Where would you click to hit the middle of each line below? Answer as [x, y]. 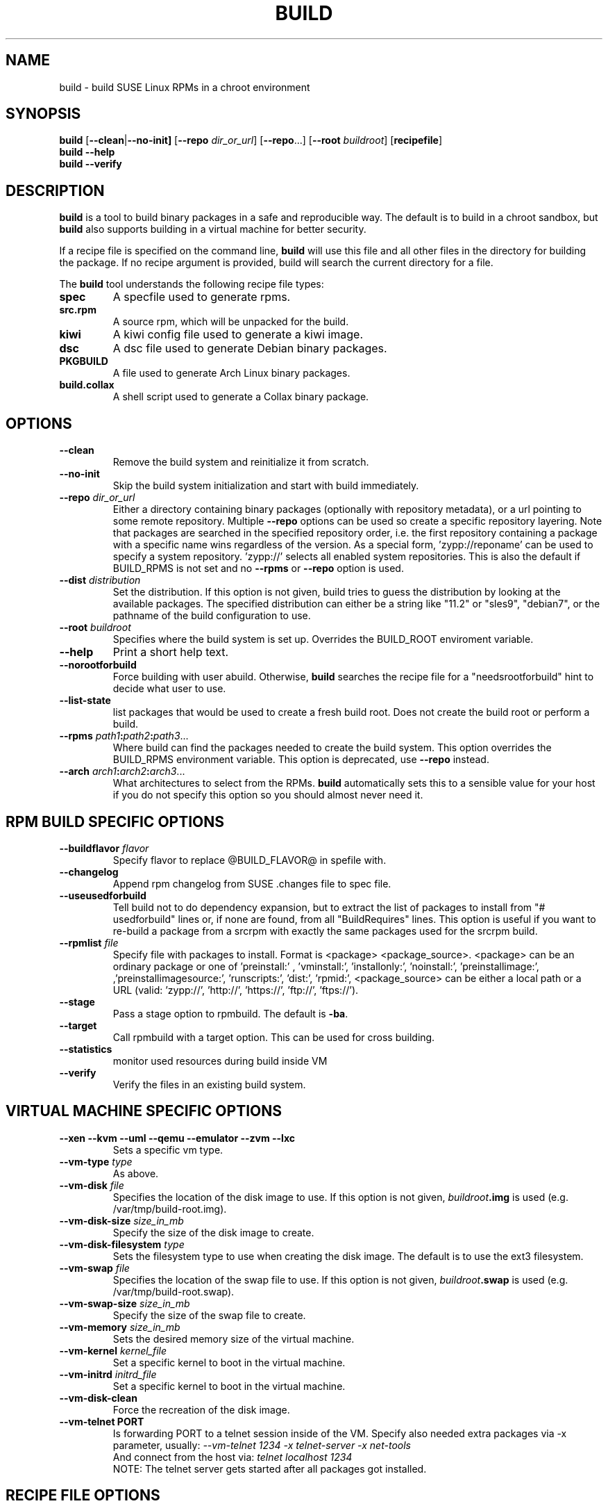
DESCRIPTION [55, 190]
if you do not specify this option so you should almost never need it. [268, 795]
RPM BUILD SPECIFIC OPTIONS [115, 821]
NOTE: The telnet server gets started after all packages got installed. [270, 1468]
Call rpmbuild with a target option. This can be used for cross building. [274, 1037]
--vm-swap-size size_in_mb [125, 1303]
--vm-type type [96, 1161]
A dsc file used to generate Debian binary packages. [250, 349]
